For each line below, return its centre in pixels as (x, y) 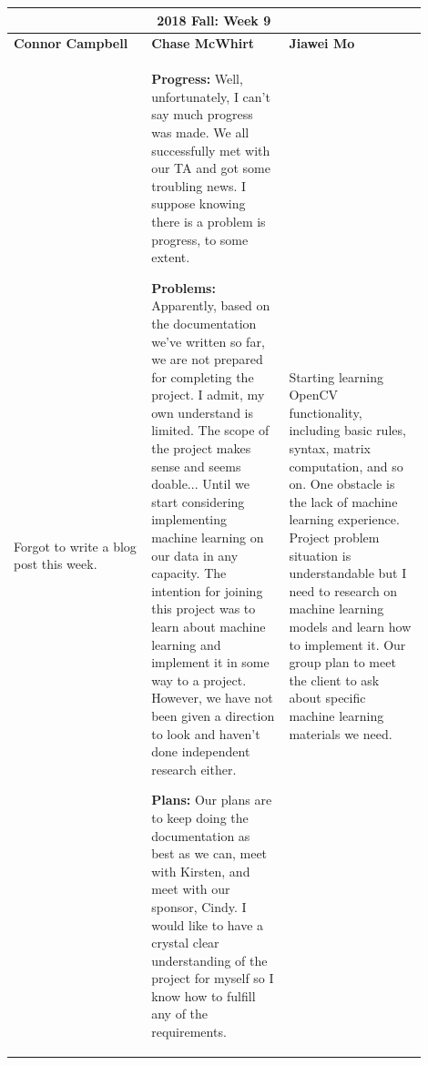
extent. (171, 257)
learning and (186, 644)
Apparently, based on (211, 305)
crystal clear (185, 943)
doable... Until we (200, 484)
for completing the (203, 376)
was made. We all (200, 132)
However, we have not (212, 698)
